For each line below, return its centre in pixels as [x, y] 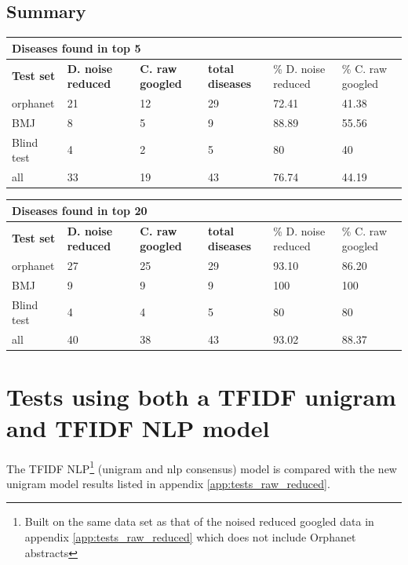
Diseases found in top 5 [76, 47]
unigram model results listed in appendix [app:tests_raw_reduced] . [168, 483]
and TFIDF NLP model [138, 427]
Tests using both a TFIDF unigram [201, 397]
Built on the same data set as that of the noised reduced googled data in [199, 521]
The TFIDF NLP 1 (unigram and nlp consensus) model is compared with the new [202, 467]
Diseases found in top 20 [80, 210]
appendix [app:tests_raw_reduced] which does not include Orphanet [190, 536]
